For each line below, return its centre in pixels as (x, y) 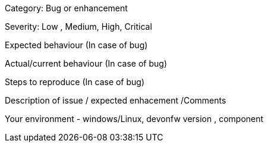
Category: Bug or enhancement (66, 8)
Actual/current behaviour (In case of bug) (86, 63)
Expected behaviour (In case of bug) (76, 45)
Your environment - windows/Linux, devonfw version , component (134, 119)
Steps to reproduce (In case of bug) (75, 82)
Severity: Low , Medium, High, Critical (78, 26)
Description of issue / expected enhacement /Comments (116, 100)
